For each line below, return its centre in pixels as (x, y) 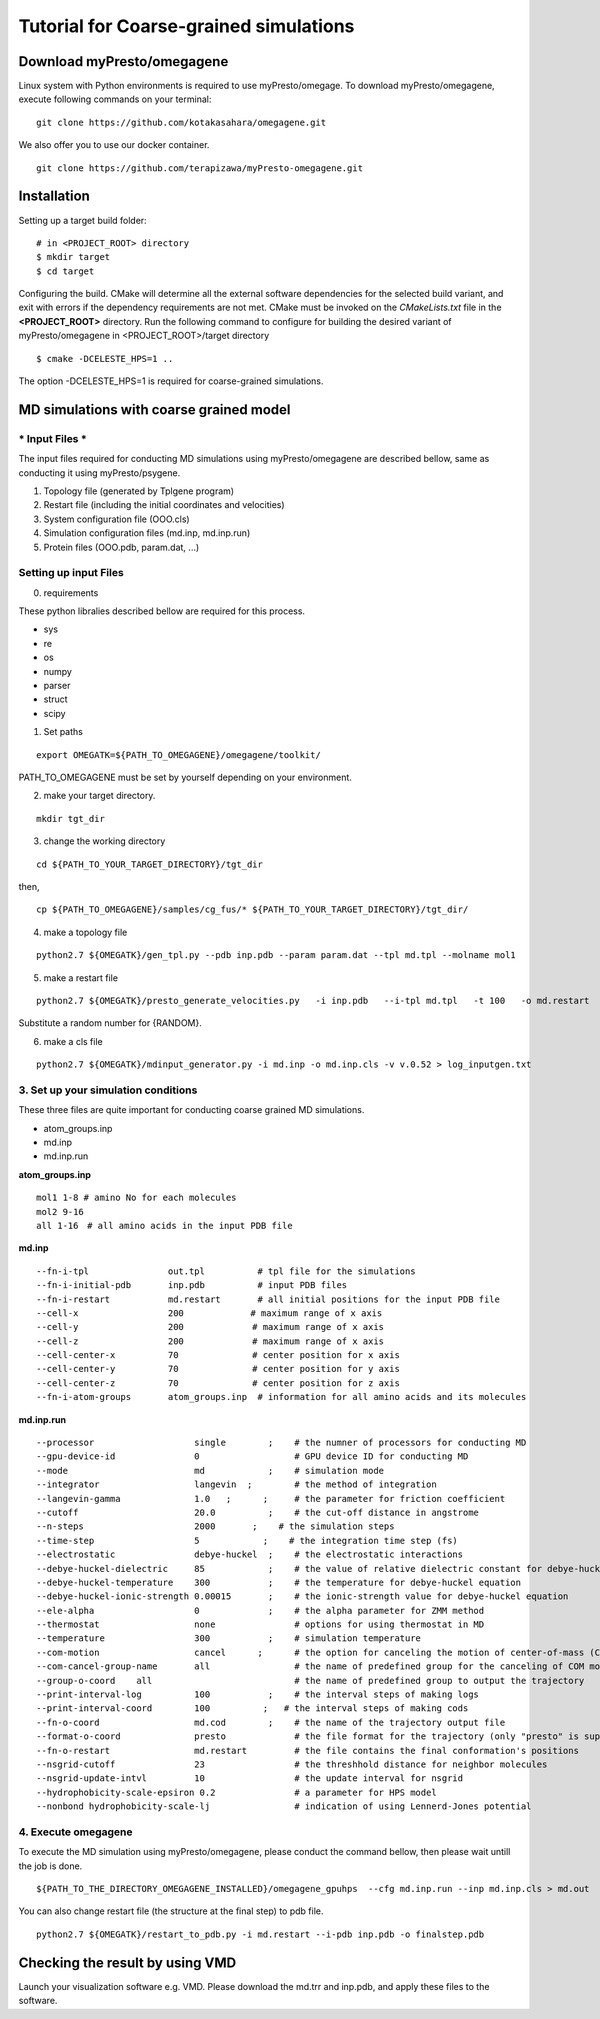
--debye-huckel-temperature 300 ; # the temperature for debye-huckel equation (279, 1582)
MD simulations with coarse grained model (154, 409)
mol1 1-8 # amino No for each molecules (136, 1198)
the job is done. (50, 1866)
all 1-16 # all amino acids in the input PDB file (165, 1225)
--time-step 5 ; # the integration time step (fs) (247, 1540)
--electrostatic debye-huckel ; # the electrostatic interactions (250, 1554)
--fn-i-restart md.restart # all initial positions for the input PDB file (268, 1299)
